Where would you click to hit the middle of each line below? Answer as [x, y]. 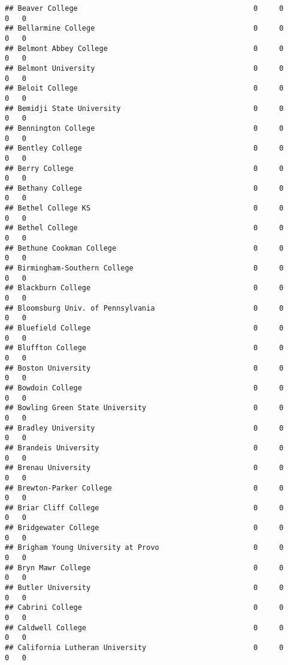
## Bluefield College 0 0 [144, 328]
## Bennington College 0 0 [144, 128]
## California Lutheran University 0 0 [144, 648]
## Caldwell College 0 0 [144, 628]
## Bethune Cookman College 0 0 [144, 248]
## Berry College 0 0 [144, 168]
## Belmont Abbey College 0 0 [144, 48]
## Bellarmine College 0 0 [144, 28]
